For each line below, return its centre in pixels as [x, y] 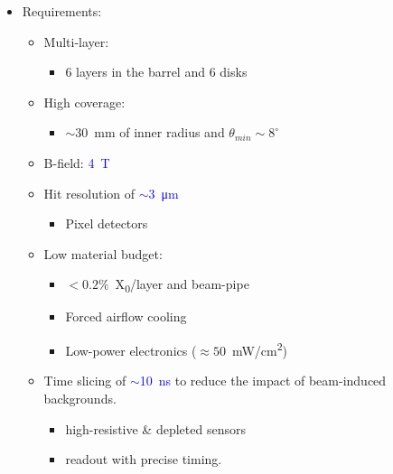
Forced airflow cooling [126, 316]
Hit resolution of [89, 193]
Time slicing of [85, 381]
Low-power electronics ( [131, 350]
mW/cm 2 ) [260, 349]
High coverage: [84, 102]
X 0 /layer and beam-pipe [182, 285]
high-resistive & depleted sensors [155, 428]
